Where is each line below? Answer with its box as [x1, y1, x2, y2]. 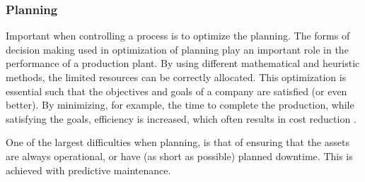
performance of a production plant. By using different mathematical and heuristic [6, 56, 360, 71]
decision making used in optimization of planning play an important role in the [6, 42, 349, 56]
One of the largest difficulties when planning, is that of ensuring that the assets [6, 135, 349, 150]
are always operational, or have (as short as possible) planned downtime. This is [6, 148, 353, 163]
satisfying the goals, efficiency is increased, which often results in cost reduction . [6, 111, 357, 126]
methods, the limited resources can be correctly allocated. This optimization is [6, 70, 347, 84]
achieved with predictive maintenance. [6, 162, 171, 177]
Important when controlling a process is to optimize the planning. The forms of [6, 28, 350, 43]
